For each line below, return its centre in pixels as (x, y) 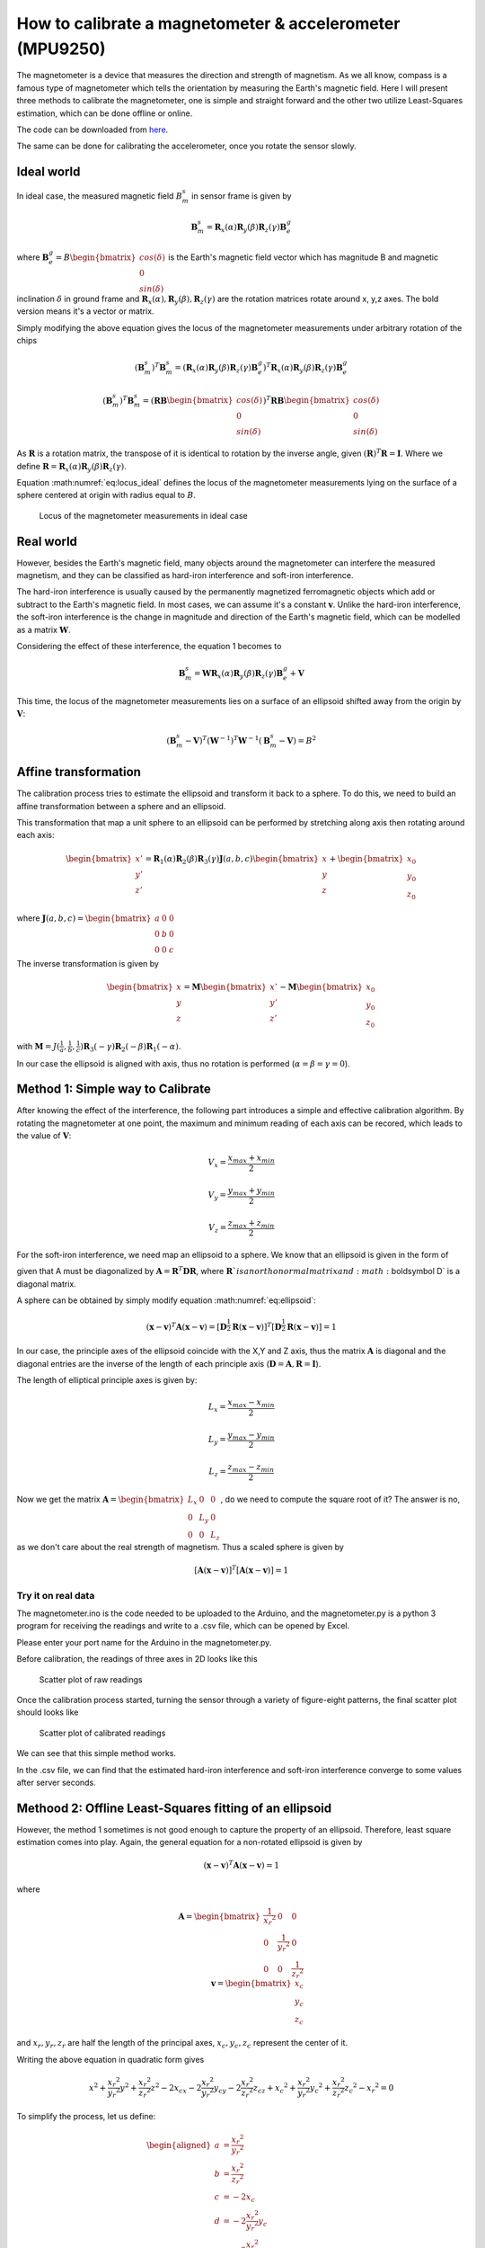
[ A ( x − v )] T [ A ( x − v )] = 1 (242, 1570)
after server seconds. (56, 1782)
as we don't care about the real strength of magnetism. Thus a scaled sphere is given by (181, 1548)
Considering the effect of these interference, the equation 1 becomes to (149, 646)
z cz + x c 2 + (274, 2088)
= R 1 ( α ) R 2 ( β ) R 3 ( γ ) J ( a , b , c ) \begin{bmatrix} (232, 860)
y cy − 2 (227, 2089)
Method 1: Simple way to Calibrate (114, 1089)
